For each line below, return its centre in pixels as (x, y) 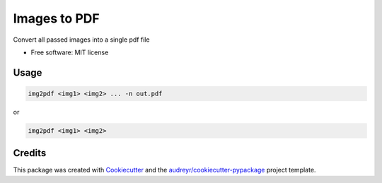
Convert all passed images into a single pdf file (81, 40)
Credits (30, 153)
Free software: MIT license (70, 52)
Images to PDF (56, 18)
